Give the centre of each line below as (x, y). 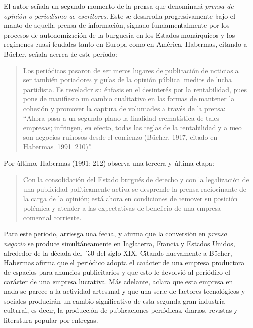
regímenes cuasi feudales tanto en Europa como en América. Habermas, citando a (126, 44)
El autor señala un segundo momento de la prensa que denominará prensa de (119, 6)
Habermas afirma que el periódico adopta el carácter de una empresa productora (124, 262)
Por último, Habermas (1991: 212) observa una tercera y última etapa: (109, 163)
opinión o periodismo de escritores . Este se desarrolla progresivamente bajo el (119, 15)
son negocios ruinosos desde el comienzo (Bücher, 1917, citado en (120, 137)
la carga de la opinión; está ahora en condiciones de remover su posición (130, 198)
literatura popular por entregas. (51, 319)
